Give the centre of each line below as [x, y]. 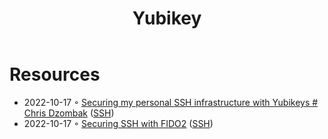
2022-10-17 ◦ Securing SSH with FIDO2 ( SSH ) [118, 123]
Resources [55, 74]
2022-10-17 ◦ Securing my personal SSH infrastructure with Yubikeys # [171, 102]
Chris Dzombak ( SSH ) [69, 113]
